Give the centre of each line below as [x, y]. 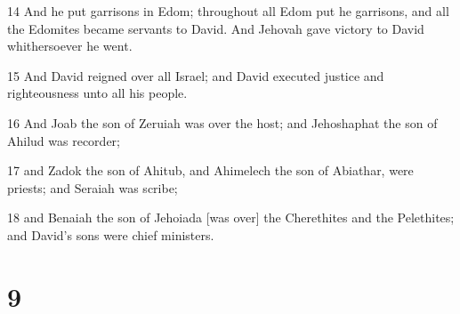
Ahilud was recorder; [64, 140]
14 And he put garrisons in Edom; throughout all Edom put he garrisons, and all [228, 11]
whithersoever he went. [70, 46]
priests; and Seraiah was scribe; [93, 187]
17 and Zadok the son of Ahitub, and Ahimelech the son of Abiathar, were [210, 170]
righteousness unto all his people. [97, 93]
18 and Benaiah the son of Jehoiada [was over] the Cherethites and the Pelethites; [231, 217]
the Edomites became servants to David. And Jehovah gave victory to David [216, 28]
